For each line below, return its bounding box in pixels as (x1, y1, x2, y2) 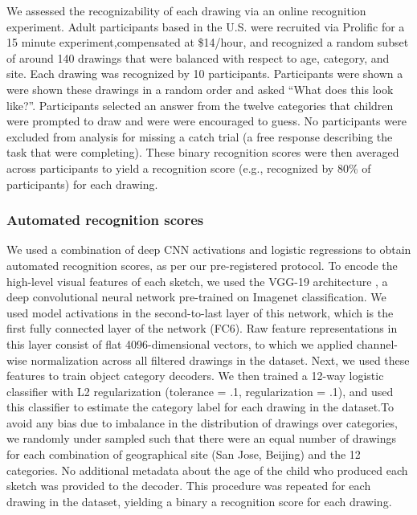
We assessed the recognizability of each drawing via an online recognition (6, 2, 366, 18)
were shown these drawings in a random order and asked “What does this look (6, 80, 394, 97)
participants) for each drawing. (6, 175, 158, 192)
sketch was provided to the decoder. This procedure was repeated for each (6, 477, 371, 494)
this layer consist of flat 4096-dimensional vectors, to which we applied (6, 335, 354, 352)
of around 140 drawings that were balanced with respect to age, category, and (6, 49, 390, 66)
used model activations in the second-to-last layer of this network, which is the (6, 304, 394, 321)
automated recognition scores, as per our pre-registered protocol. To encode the (6, 256, 398, 273)
